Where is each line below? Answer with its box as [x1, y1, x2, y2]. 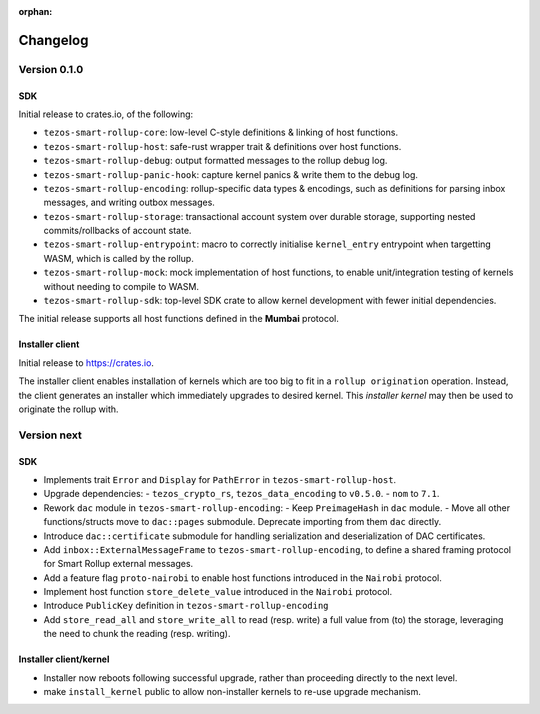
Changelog [18, 31, 89, 49]
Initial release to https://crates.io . [18, 356, 155, 369]
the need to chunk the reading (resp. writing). [43, 628, 231, 640]
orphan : [18, 6, 53, 17]
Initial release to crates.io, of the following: [18, 108, 194, 120]
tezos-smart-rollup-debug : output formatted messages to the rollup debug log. [43, 155, 388, 167]
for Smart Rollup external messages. [43, 558, 194, 570]
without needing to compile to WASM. [43, 280, 200, 292]
